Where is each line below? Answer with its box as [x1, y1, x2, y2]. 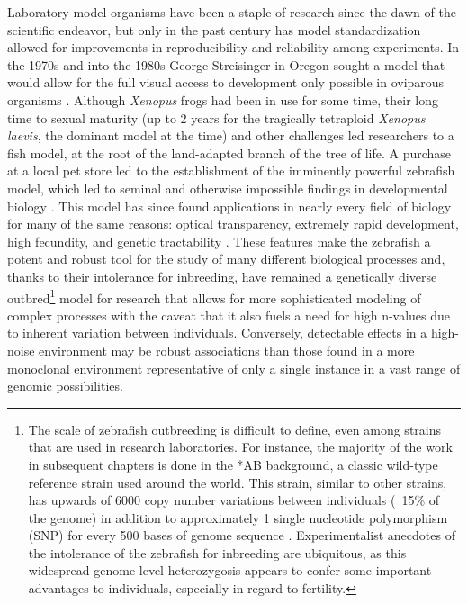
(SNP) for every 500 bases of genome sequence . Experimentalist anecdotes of [28, 526, 455, 544]
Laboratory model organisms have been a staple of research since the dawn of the [7, 3, 456, 21]
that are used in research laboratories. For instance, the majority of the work [28, 437, 453, 456]
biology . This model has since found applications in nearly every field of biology [7, 196, 452, 215]
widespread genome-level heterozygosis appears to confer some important [28, 561, 432, 580]
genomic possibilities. [7, 376, 123, 395]
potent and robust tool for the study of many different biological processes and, [7, 249, 445, 268]
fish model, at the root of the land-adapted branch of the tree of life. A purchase [7, 143, 452, 162]
